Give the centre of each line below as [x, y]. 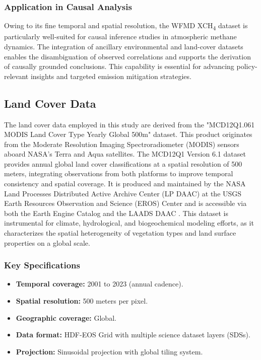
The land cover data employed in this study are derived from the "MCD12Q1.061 [129, 124]
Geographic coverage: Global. [66, 317]
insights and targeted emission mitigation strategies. [111, 76]
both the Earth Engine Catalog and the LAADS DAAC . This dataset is [116, 213]
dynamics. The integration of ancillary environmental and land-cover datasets [124, 46]
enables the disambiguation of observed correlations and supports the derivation [127, 56]
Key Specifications [42, 265]
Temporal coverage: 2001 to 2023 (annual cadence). [100, 284]
